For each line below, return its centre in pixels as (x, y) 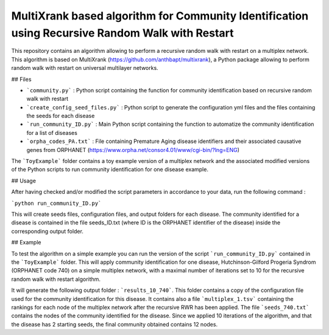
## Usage (24, 181)
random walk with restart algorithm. (56, 279)
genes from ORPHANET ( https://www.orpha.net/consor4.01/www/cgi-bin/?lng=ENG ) (133, 150)
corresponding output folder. (47, 231)
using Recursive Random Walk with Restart (122, 33)
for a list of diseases (52, 133)
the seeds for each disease (61, 116)
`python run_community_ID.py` (56, 203)
